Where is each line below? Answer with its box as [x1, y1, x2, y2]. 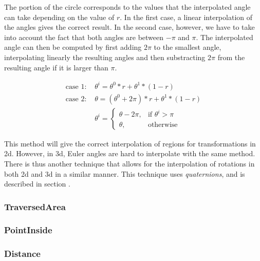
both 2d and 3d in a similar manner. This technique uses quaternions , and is [4, 168, 245, 179]
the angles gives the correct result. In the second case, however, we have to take [4, 22, 255, 32]
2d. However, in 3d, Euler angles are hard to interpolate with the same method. [4, 148, 255, 159]
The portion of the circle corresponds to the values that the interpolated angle [4, 2, 251, 12]
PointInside [4, 223, 52, 236]
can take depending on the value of [4, 11, 115, 22]
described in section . [4, 178, 70, 189]
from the [217, 51, 245, 62]
